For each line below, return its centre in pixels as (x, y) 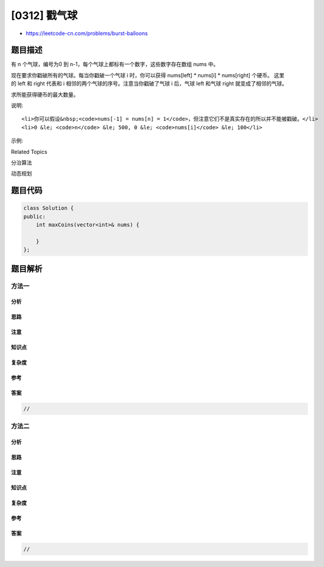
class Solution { (49, 208)
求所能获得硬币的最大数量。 (45, 94)
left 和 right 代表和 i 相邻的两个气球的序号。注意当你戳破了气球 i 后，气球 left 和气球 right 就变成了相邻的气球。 (153, 84)
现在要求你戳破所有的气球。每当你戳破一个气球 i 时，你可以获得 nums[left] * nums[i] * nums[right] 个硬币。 (142, 75)
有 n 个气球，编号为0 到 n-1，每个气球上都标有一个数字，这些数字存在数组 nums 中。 (115, 64)
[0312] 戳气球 (44, 15)
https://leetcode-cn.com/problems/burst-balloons (87, 33)
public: (34, 216)
